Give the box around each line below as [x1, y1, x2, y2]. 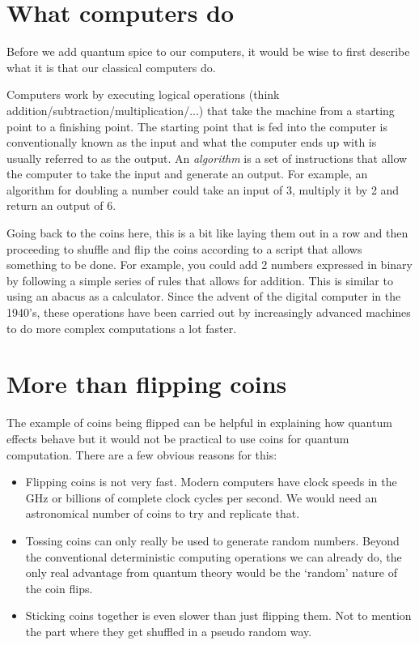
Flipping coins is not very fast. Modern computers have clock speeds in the [25, 473, 397, 490]
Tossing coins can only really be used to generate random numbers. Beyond [25, 532, 400, 549]
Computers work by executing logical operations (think [6, 86, 280, 103]
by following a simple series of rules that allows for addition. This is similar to [6, 271, 393, 288]
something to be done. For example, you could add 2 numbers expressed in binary [6, 256, 413, 273]
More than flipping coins [6, 367, 287, 400]
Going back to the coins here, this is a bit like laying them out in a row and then [6, 224, 408, 241]
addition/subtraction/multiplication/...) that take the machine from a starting [6, 101, 395, 118]
